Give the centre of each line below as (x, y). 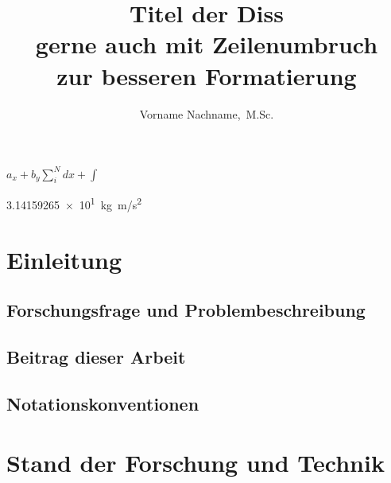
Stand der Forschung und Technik (195, 462)
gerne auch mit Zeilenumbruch (207, 44)
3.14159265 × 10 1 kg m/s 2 (74, 204)
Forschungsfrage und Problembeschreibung (186, 310)
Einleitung (64, 259)
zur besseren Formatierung (207, 75)
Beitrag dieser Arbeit (96, 357)
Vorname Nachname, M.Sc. (207, 113)
